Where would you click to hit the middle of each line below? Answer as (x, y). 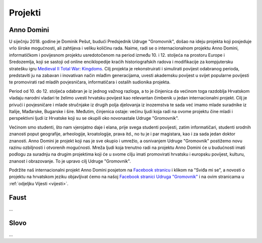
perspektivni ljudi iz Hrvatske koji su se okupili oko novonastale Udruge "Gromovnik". (94, 118)
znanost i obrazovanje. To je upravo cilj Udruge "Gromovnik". (70, 161)
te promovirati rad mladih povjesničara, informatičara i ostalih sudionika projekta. (90, 82)
